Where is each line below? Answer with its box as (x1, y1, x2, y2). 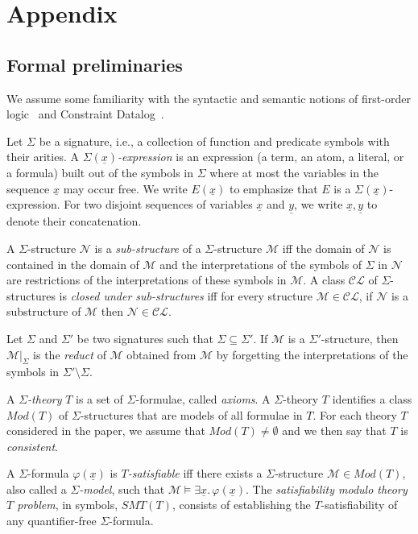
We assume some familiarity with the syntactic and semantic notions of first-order (6, 89, 411, 106)
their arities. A (6, 148, 79, 165)
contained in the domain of (6, 255, 139, 272)
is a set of (76, 390, 123, 407)
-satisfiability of (321, 496, 398, 513)
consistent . (6, 437, 59, 454)
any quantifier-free (6, 512, 97, 529)
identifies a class (332, 390, 412, 407)
